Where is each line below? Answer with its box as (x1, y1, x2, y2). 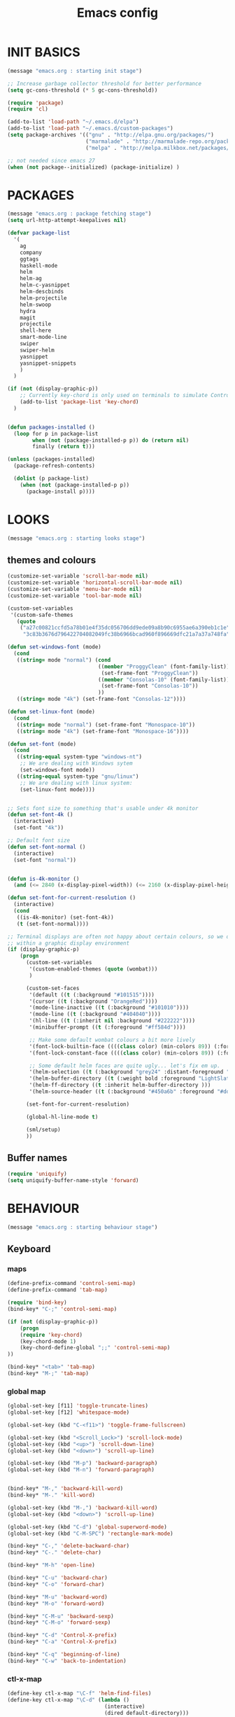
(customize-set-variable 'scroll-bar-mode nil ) (7, 573, 149, 580)
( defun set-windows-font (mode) (7, 644, 101, 651)
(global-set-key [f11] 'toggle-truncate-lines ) (7, 1403, 149, 1410)
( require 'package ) (7, 99, 64, 106)
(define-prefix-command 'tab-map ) (7, 1286, 108, 1293)
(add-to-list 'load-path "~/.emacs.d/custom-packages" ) (7, 125, 173, 132)
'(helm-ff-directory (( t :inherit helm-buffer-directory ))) (29, 1082, 211, 1089)
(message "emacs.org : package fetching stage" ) (7, 210, 152, 218)
